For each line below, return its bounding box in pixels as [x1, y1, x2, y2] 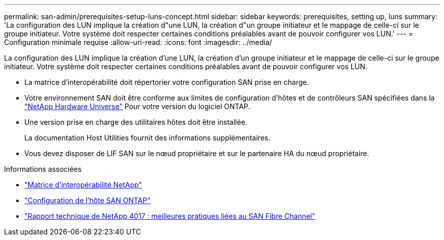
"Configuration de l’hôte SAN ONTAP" [24, 196, 151, 205]
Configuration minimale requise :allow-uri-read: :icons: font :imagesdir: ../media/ [4, 38, 272, 46]
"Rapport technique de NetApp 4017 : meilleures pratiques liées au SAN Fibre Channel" [24, 212, 316, 220]
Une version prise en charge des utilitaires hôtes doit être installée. [24, 118, 247, 126]
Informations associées [4, 165, 82, 173]
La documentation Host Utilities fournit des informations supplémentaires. [24, 133, 271, 142]
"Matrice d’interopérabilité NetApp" [24, 180, 142, 189]
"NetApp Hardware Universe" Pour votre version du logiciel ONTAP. [24, 102, 250, 111]
